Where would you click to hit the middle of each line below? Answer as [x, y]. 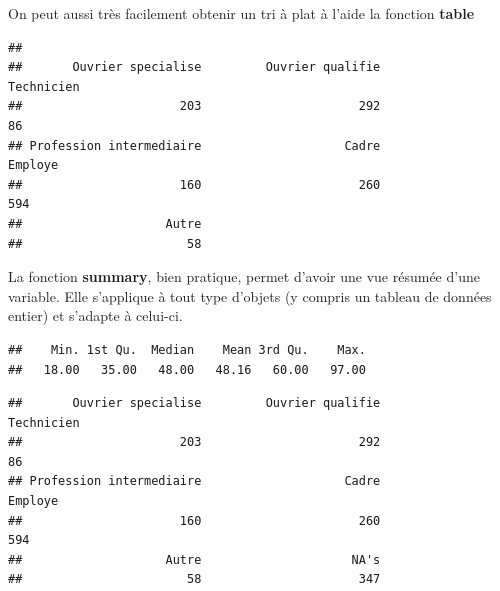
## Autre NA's [194, 559]
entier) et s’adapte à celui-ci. [95, 315]
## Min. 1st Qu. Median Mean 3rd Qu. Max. [187, 349]
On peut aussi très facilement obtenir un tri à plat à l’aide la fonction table [241, 13]
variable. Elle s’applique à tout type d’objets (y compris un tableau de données [250, 295]
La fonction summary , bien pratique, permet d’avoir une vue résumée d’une [244, 276]
